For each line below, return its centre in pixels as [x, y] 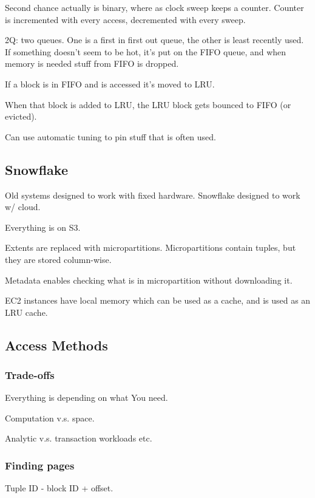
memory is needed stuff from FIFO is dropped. [92, 63]
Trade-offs [30, 375]
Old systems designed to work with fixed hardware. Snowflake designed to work [153, 195]
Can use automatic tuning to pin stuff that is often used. [110, 136]
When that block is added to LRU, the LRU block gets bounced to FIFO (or [148, 104]
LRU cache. [26, 312]
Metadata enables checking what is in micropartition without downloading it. [149, 280]
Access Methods [56, 345]
